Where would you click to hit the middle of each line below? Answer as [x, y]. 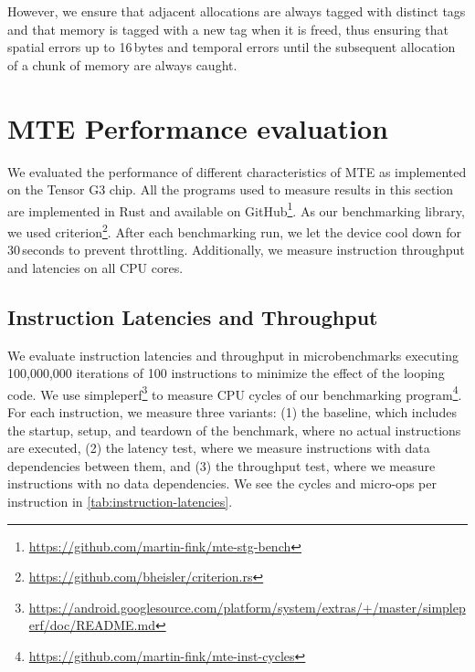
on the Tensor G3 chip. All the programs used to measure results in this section [231, 189]
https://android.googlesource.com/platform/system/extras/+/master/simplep [247, 607]
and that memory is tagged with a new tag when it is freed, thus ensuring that [228, 29]
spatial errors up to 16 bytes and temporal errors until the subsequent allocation [232, 47]
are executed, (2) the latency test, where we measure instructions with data [219, 448]
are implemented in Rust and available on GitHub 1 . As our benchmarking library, [236, 209]
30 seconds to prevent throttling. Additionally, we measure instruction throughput [236, 250]
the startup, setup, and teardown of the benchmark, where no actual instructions [234, 430]
